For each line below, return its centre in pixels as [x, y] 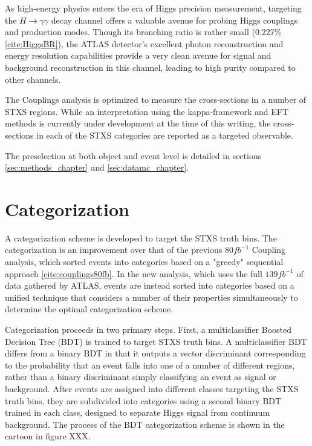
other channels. [33, 79]
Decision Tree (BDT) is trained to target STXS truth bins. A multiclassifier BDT [156, 341]
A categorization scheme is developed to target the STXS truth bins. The [141, 238]
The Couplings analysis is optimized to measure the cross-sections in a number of [156, 100]
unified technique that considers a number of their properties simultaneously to [151, 297]
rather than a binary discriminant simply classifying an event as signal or [141, 377]
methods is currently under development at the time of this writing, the [138, 123]
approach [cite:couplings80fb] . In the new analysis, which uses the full [134, 273]
